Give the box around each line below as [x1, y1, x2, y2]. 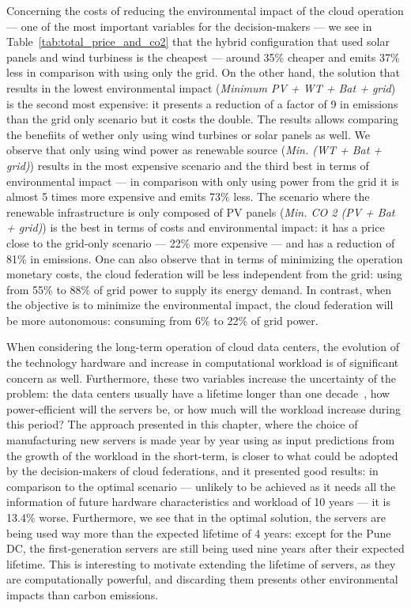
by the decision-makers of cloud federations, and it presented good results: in [6, 463, 379, 479]
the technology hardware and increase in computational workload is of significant [6, 354, 399, 371]
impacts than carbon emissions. [6, 586, 159, 602]
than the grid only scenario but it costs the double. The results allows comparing [6, 111, 399, 127]
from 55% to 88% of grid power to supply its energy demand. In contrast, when [6, 281, 391, 297]
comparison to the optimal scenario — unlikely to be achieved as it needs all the [6, 478, 396, 494]
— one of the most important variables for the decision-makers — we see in [6, 17, 372, 34]
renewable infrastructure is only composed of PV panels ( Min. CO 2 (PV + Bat [6, 203, 395, 220]
